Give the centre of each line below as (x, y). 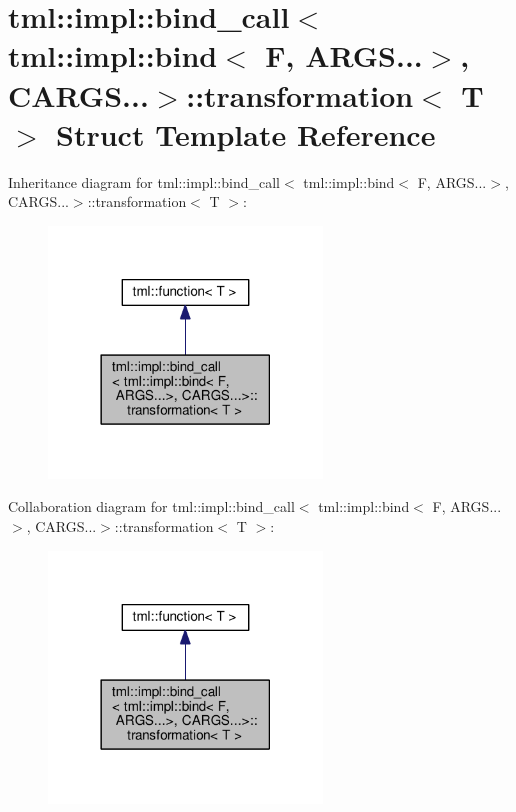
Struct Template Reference (246, 133)
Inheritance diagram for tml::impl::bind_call (144, 181)
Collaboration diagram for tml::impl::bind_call (151, 506)
